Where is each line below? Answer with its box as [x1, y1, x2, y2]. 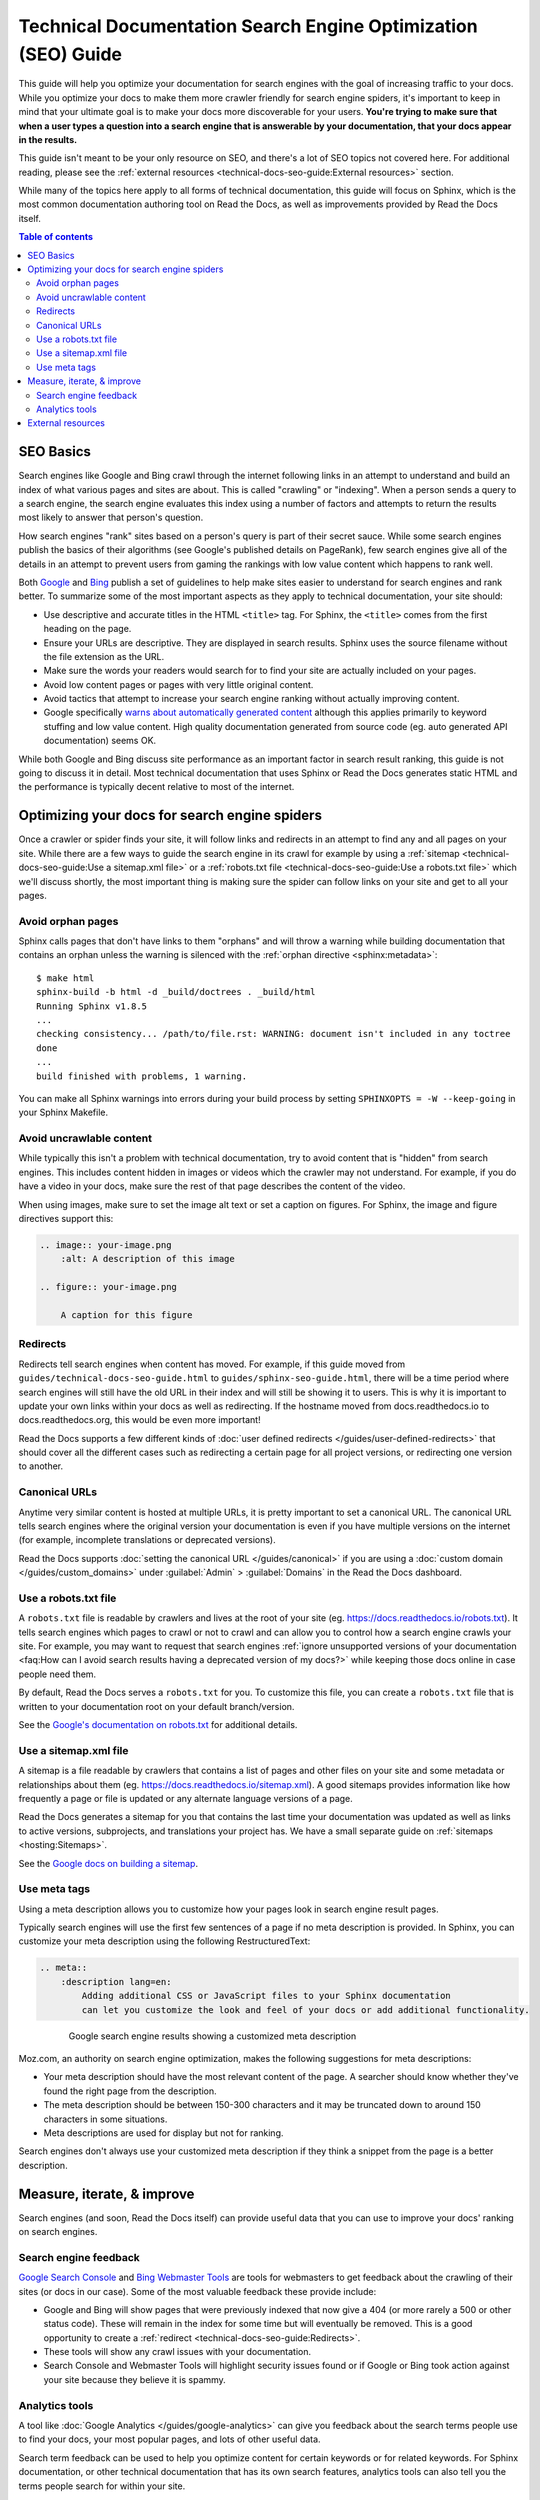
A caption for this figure [60, 1309, 194, 1320]
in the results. [18, 133, 78, 145]
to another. [18, 1460, 64, 1472]
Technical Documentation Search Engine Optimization [18, 15, 479, 37]
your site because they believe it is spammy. [43, 2373, 227, 2385]
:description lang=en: [60, 1976, 172, 1987]
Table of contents [18, 231, 94, 243]
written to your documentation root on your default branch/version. [18, 1700, 295, 1712]
